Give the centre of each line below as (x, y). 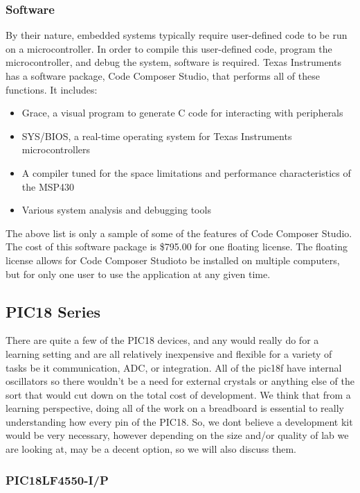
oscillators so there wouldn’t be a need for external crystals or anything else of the (180, 381)
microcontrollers (56, 149)
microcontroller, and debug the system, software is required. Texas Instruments (173, 62)
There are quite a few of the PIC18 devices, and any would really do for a (162, 340)
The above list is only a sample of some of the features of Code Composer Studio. (179, 233)
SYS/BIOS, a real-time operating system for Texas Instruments (157, 136)
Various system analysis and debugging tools (116, 210)
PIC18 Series (53, 311)
